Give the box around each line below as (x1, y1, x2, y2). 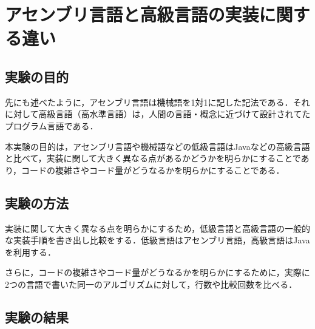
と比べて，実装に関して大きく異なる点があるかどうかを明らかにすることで (5, 152, 301, 164)
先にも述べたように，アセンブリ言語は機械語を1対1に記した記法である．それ (5, 95, 310, 108)
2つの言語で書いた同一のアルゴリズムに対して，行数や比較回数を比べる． (5, 277, 297, 290)
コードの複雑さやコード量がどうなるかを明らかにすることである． (21, 163, 285, 176)
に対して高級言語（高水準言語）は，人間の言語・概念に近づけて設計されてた (5, 107, 311, 120)
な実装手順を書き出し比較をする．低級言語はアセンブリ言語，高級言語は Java (5, 234, 310, 246)
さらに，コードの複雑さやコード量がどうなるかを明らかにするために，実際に (5, 266, 310, 279)
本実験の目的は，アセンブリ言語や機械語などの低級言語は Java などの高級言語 (5, 140, 310, 152)
